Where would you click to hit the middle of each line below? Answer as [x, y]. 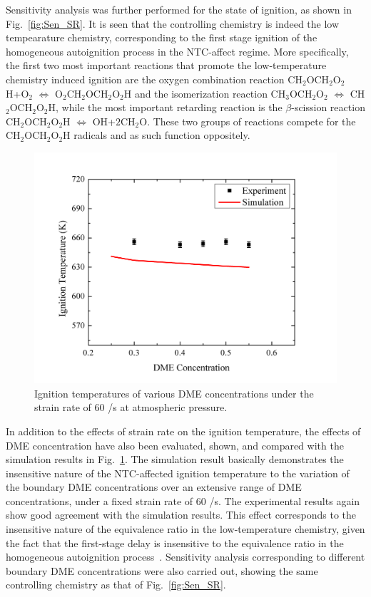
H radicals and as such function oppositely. [157, 135]
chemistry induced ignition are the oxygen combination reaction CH [154, 79]
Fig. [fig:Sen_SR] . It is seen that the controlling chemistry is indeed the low [173, 23]
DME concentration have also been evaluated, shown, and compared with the [175, 445]
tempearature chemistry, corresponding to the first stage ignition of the [162, 37]
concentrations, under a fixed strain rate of [100, 500]
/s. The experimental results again [285, 500]
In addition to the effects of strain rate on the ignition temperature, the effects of [183, 431]
